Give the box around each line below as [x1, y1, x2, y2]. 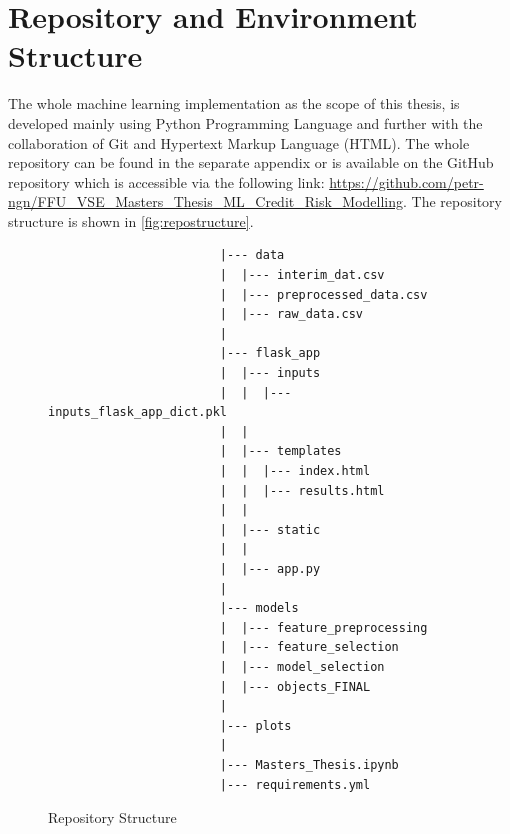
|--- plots [219, 718, 292, 733]
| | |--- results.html [219, 483, 385, 498]
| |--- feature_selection [219, 640, 399, 655]
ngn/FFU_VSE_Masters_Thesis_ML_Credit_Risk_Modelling [8, 191, 404, 212]
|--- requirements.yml [219, 777, 371, 792]
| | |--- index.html [219, 464, 371, 478]
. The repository [403, 191, 502, 212]
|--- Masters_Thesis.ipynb [219, 757, 399, 772]
